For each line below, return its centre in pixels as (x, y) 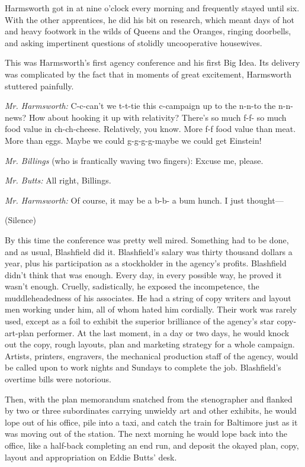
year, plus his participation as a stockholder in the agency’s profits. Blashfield (146, 263)
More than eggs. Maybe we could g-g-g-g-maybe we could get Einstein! (133, 140)
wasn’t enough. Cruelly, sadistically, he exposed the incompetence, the (132, 286)
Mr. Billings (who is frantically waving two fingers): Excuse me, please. (134, 160)
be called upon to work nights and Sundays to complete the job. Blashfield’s (143, 367)
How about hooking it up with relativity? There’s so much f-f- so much (158, 117)
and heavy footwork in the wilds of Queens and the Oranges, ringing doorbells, (148, 31)
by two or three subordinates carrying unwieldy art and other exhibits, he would (151, 410)
